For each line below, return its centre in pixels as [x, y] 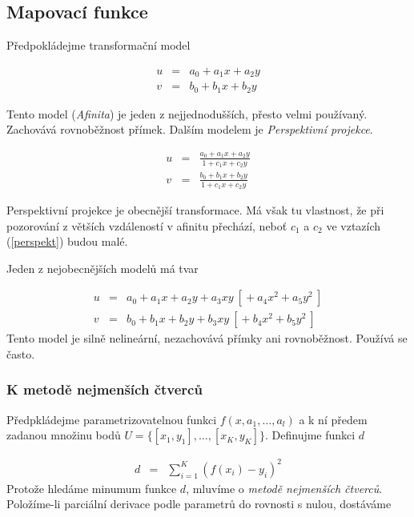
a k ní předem [333, 419]
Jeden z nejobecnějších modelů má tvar [102, 268]
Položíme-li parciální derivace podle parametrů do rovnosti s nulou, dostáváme [199, 504]
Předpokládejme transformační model [98, 45]
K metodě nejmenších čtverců [105, 389]
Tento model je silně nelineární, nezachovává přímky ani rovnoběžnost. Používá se [207, 338]
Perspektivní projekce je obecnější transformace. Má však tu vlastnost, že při [195, 209]
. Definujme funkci [310, 435]
